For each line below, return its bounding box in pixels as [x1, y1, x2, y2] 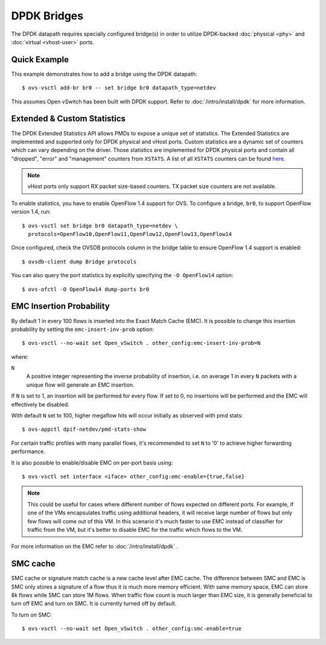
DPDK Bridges [11, 9, 84, 22]
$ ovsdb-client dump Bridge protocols [22, 258, 137, 265]
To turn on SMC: [11, 611, 53, 618]
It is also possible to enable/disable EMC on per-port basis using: [11, 459, 173, 466]
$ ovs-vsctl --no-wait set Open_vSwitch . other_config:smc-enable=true [22, 625, 241, 632]
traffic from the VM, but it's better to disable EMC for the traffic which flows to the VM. [27, 526, 243, 533]
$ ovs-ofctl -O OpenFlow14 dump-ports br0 [22, 286, 150, 293]
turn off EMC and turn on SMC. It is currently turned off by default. [11, 600, 177, 607]
